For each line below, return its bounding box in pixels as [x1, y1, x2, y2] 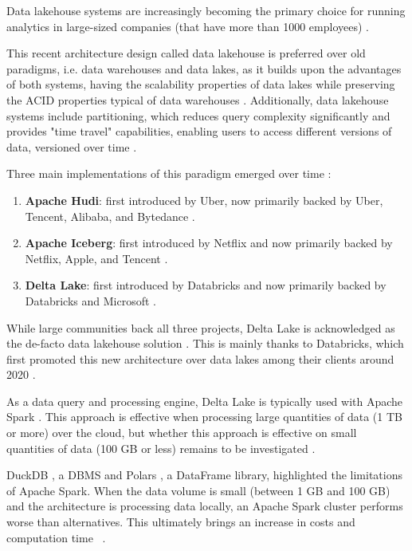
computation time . [6, 529, 106, 545]
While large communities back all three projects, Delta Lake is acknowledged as [6, 319, 395, 336]
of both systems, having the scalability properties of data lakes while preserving [6, 76, 395, 92]
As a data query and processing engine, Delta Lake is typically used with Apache [6, 392, 403, 409]
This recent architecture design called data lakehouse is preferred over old [6, 45, 366, 61]
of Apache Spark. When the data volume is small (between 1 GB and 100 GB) [6, 482, 390, 498]
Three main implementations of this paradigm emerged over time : [6, 165, 332, 182]
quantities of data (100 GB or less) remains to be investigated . [6, 439, 316, 456]
